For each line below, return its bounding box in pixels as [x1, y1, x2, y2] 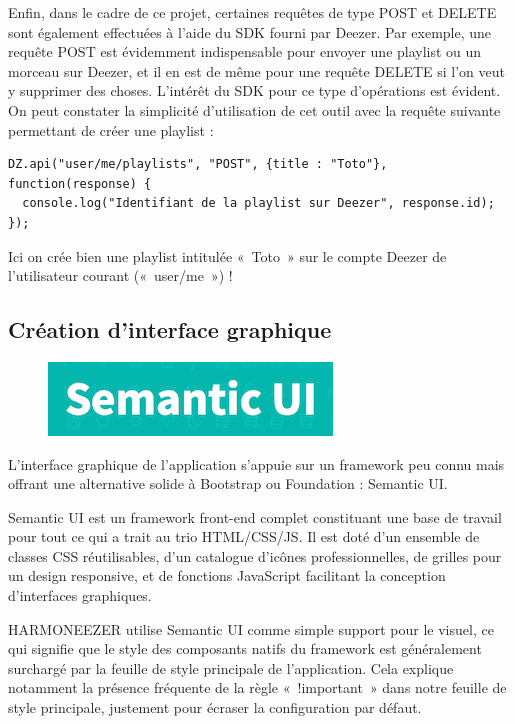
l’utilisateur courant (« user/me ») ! [8, 265, 233, 286]
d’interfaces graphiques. [8, 585, 152, 606]
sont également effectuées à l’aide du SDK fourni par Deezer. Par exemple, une [8, 21, 492, 42]
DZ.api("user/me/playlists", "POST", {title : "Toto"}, [8, 157, 388, 172]
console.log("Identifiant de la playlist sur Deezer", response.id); [22, 196, 495, 211]
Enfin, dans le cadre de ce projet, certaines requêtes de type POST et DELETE [8, 2, 497, 22]
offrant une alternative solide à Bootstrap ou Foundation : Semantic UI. [8, 473, 448, 494]
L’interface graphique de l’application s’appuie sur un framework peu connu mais [8, 453, 505, 474]
